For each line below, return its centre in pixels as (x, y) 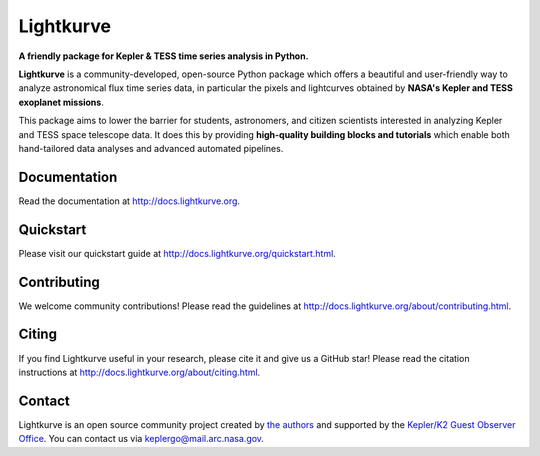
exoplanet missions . (61, 102)
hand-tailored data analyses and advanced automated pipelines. (151, 148)
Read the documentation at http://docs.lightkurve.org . (129, 201)
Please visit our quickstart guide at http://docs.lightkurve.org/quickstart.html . (177, 253)
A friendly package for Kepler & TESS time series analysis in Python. (163, 56)
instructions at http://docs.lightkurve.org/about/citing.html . (139, 372)
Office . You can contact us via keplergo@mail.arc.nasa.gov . (141, 439)
